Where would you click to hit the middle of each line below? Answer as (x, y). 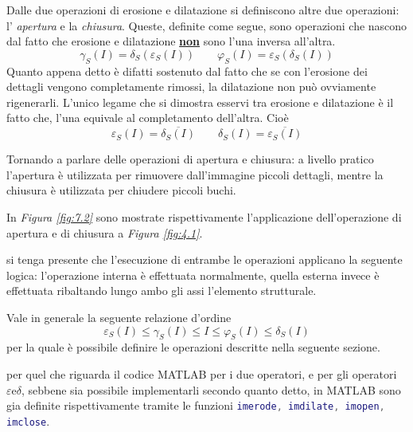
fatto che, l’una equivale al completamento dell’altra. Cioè (148, 118)
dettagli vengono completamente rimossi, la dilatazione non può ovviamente (191, 86)
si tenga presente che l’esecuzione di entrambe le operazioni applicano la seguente (205, 259)
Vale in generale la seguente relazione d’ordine (119, 317)
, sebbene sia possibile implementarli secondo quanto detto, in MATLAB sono (211, 389)
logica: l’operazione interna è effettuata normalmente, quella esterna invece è (193, 275)
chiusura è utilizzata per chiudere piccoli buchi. (121, 190)
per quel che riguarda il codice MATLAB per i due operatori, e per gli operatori (202, 373)
